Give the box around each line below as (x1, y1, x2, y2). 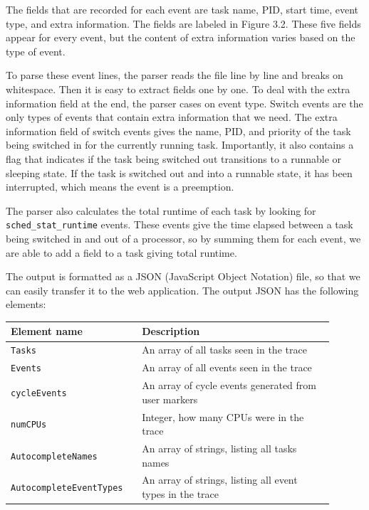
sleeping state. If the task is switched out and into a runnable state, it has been (6, 165, 353, 180)
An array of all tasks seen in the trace (142, 342, 307, 357)
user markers (142, 391, 198, 406)
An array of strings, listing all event (142, 472, 298, 487)
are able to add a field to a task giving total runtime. (6, 245, 237, 260)
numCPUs (11, 420, 47, 430)
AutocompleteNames (11, 451, 98, 462)
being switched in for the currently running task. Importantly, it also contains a (6, 137, 354, 152)
